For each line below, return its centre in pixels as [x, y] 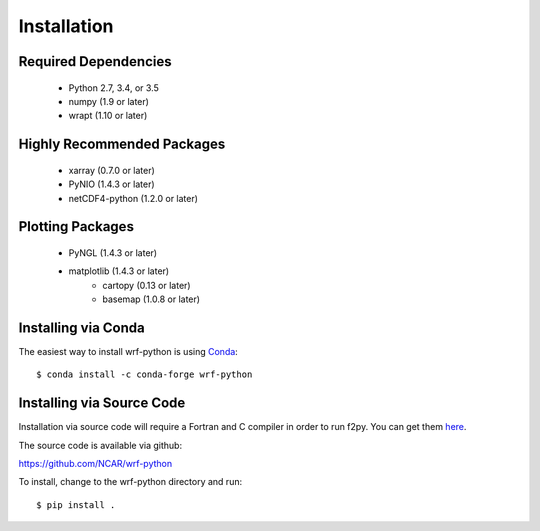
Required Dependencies [95, 61]
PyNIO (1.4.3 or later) [111, 184]
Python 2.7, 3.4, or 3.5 [113, 87]
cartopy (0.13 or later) [146, 285]
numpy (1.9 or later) [109, 101]
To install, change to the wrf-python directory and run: [130, 482]
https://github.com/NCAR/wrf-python [95, 464]
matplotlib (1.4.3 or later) [119, 271]
